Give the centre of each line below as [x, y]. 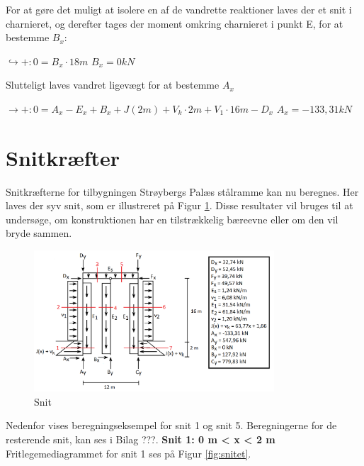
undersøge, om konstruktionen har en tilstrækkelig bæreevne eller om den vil [172, 219]
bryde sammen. [39, 233]
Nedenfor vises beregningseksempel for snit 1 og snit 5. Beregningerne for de [171, 425]
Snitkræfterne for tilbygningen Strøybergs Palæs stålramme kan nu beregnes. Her [182, 191]
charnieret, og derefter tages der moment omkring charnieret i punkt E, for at [175, 23]
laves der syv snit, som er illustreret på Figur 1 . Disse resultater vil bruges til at [180, 205]
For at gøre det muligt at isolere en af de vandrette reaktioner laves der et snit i [179, 9]
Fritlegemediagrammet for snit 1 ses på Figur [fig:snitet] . [129, 453]
